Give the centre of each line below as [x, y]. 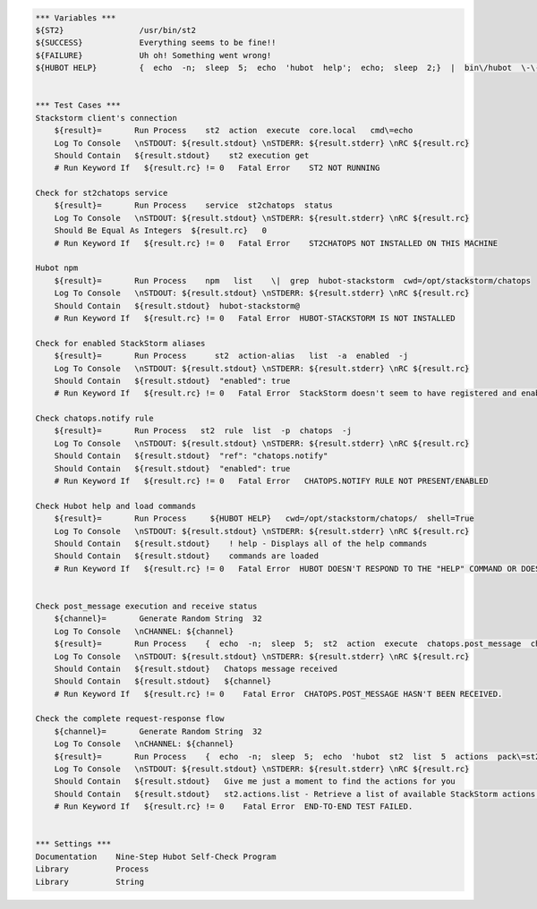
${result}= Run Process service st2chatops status [193, 205]
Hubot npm [57, 268]
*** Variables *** [76, 17]
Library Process [92, 869]
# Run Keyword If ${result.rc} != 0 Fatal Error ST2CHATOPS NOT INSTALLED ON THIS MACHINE [276, 243]
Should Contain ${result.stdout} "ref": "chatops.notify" [191, 456]
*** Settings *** [73, 844]
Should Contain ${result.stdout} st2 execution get [182, 155]
